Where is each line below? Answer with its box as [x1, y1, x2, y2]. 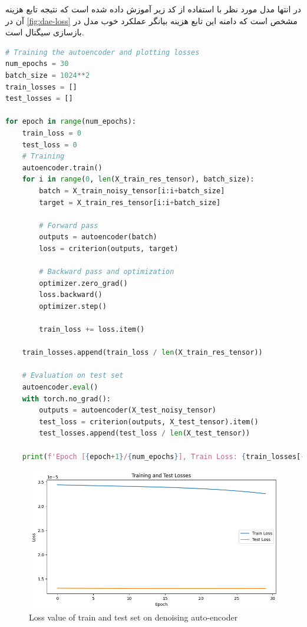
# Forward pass [39, 221, 98, 230]
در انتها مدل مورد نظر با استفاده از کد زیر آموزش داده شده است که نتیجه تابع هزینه [5, 3, 302, 15]
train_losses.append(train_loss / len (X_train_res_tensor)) [22, 348, 263, 357]
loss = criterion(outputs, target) [39, 244, 179, 253]
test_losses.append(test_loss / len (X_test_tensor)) [39, 429, 250, 438]
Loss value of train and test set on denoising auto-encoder [29, 611, 238, 623]
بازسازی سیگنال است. [5, 26, 84, 38]
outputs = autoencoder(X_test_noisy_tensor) [39, 406, 216, 415]
